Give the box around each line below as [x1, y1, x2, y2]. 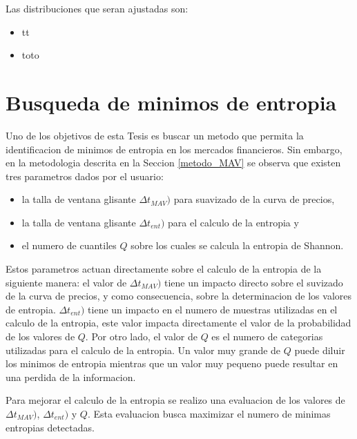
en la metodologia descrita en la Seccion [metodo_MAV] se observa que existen [6, 155, 341, 170]
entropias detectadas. [6, 420, 95, 434]
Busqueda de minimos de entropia [6, 88, 337, 116]
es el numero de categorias [211, 329, 323, 344]
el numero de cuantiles [21, 238, 117, 253]
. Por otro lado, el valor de [85, 329, 197, 344]
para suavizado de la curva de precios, [173, 192, 335, 206]
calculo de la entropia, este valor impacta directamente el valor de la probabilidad [6, 315, 351, 330]
